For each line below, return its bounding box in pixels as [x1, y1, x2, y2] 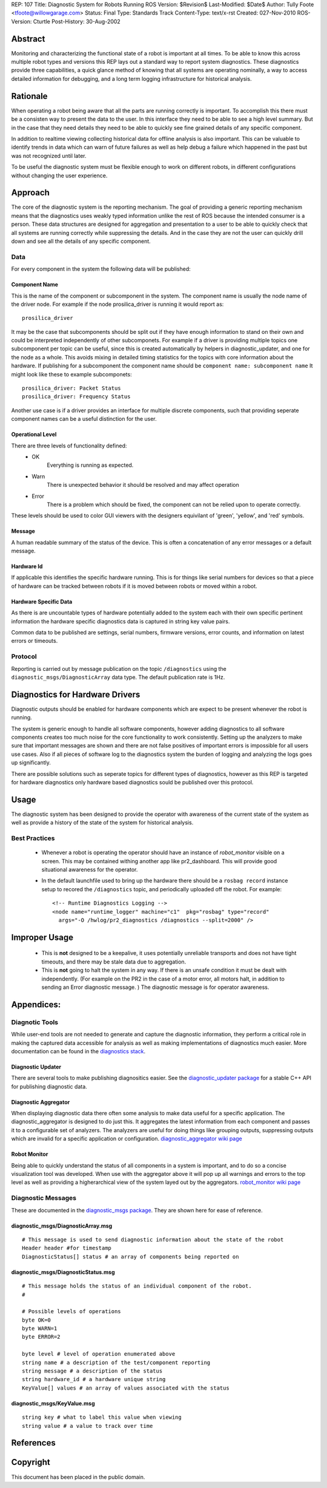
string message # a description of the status [22, 1368, 163, 1374]
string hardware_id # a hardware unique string [22, 1376, 166, 1383]
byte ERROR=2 [22, 1333, 61, 1340]
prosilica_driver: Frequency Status [22, 393, 131, 400]
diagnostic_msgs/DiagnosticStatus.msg [11, 1268, 115, 1276]
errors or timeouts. [11, 637, 58, 645]
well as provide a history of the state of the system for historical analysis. [11, 819, 194, 826]
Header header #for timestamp [22, 1245, 112, 1252]
